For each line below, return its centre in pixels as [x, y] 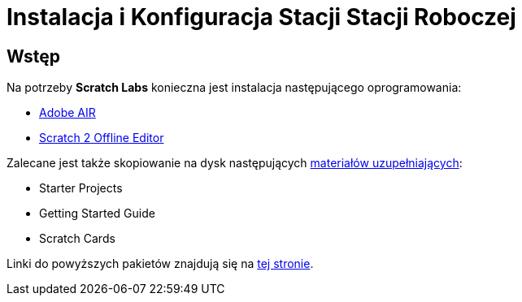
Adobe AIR [67, 113]
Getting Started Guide [97, 214]
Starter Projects [81, 188]
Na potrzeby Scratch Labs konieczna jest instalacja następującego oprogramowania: [234, 88]
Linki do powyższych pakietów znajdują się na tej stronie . [160, 264]
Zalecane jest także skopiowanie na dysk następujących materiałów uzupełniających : [235, 163]
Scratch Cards [77, 239]
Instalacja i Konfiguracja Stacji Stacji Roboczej [261, 17]
